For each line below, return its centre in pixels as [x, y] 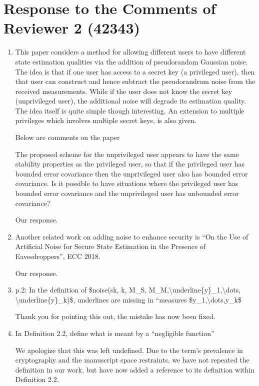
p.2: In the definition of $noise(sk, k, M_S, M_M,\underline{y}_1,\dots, [128, 290]
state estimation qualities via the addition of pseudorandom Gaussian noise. [131, 61]
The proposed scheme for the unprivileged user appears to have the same [127, 154]
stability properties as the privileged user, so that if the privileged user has [130, 164]
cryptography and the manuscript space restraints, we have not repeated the [132, 360]
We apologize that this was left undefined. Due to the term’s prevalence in [129, 350]
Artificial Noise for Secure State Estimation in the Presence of [110, 246]
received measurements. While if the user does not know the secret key [124, 91]
